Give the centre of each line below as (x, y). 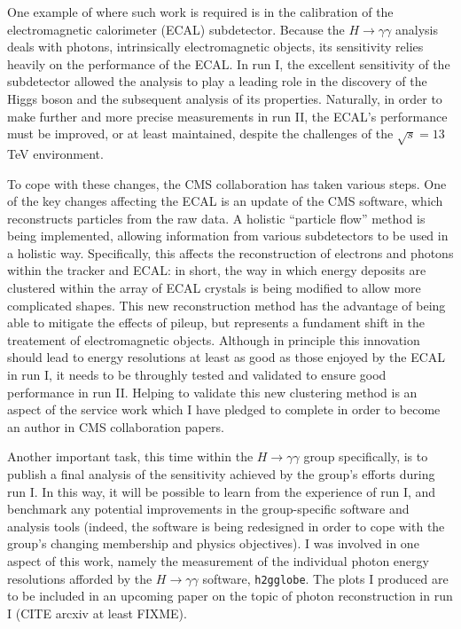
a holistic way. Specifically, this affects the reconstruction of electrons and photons (230, 252)
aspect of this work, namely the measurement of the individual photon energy (218, 560)
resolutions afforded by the (80, 578)
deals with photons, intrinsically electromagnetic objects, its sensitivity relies (215, 47)
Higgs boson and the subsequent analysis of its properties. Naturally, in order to (225, 98)
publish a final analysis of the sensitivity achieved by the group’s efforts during (221, 474)
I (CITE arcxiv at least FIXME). (97, 613)
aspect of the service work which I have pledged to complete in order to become (224, 409)
